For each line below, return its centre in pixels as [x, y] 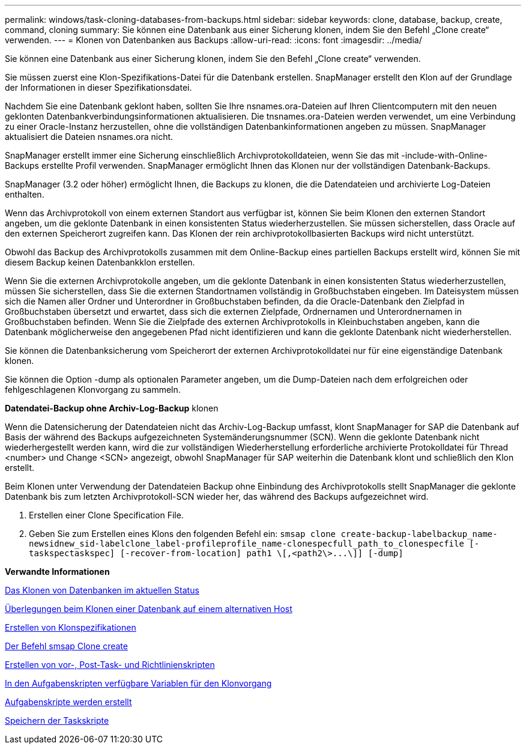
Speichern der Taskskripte [57, 720]
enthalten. [25, 194]
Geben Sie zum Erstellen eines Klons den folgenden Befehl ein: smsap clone [183, 534]
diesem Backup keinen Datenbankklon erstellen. [100, 262]
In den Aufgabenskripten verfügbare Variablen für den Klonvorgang [138, 683]
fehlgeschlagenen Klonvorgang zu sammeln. [93, 390]
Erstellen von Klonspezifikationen [71, 627]
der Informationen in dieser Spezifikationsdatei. [98, 87]
